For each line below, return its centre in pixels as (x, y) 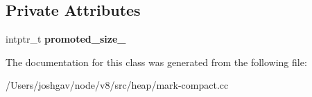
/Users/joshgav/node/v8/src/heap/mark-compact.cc (117, 85)
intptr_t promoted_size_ (66, 39)
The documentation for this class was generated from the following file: (156, 62)
